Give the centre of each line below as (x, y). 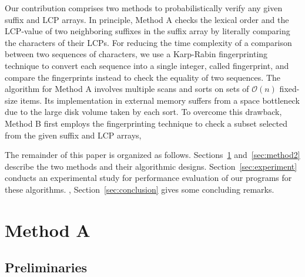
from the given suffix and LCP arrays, (73, 135)
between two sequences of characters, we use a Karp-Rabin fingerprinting (136, 54)
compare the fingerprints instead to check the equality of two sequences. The (143, 77)
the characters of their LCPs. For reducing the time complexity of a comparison (148, 42)
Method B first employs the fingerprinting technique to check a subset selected (146, 123)
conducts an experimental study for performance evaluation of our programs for (148, 178)
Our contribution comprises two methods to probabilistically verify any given (144, 8)
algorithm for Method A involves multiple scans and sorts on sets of (127, 89)
